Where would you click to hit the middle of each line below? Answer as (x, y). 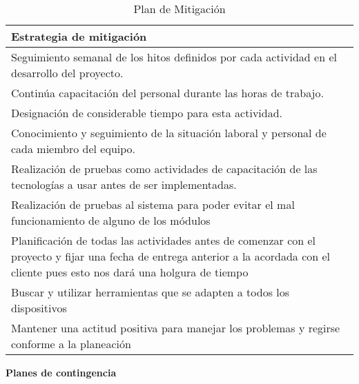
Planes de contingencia (61, 372)
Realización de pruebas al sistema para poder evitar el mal (153, 204)
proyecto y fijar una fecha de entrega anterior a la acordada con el (171, 256)
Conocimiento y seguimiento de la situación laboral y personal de (169, 133)
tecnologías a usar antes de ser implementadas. (124, 184)
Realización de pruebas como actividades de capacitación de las (164, 169)
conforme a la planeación (71, 344)
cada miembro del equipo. (74, 149)
